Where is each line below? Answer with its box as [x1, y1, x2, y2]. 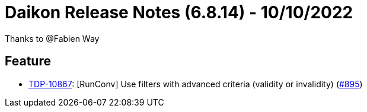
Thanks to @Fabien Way [5, 33, 100, 44]
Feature [5, 54, 51, 69]
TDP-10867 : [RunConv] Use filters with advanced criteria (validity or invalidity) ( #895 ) [28, 78, 363, 89]
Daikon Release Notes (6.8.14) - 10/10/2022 [5, 2, 353, 22]
